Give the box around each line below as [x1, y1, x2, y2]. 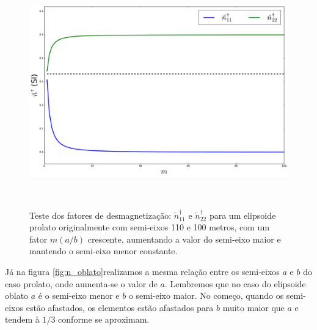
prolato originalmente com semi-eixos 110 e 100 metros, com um [29, 221, 270, 233]
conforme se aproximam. [58, 313, 150, 326]
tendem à [5, 313, 40, 326]
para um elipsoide [209, 208, 276, 221]
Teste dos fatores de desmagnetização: [29, 208, 172, 221]
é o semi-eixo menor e [38, 289, 120, 302]
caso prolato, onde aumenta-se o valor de [5, 277, 158, 290]
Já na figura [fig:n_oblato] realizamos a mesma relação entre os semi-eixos [5, 265, 280, 277]
